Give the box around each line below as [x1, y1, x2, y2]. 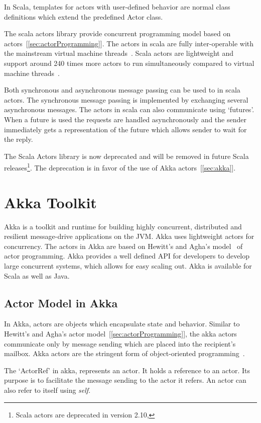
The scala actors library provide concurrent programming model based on [4, 28, 231, 39]
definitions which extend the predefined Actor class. [4, 11, 163, 22]
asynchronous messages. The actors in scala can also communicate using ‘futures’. [4, 104, 254, 115]
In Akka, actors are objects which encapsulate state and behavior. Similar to [4, 318, 240, 329]
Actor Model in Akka [4, 295, 118, 310]
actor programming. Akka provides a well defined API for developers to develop [4, 250, 250, 261]
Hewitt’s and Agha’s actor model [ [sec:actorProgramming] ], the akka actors [4, 328, 237, 339]
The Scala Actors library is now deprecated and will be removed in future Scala [4, 150, 249, 161]
